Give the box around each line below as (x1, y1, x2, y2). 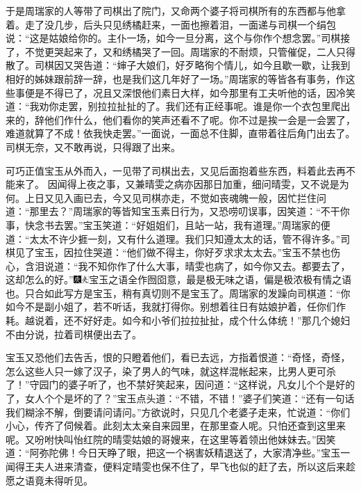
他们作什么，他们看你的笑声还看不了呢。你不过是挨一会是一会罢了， (44, 112, 355, 127)
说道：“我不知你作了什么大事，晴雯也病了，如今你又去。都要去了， (44, 258, 351, 273)
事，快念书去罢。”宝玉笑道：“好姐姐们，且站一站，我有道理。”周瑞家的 (6, 217, 321, 232)
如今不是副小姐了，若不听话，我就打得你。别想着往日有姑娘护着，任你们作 (6, 299, 346, 314)
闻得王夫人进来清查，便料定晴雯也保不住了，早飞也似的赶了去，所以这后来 (6, 459, 346, 473)
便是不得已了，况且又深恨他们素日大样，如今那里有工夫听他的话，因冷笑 (24, 85, 355, 100)
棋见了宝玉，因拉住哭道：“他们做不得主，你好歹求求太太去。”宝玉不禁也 (6, 245, 331, 260)
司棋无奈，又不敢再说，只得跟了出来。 (6, 139, 180, 154)
